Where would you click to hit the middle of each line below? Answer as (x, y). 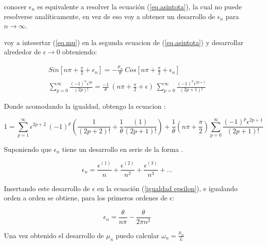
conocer (15, 6)
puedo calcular (137, 235)
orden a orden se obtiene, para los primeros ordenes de (86, 198)
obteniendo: (80, 52)
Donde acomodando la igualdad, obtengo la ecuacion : (85, 106)
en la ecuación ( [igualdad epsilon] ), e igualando (167, 188)
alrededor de (22, 52)
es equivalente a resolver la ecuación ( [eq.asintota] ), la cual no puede (140, 6)
